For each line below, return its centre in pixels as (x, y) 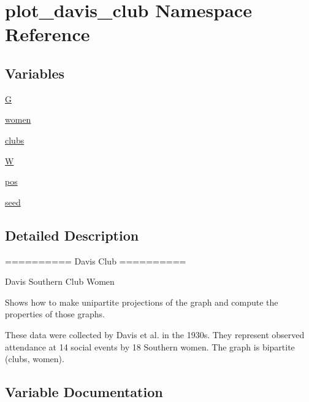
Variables (35, 73)
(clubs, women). (35, 359)
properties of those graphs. (55, 314)
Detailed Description (72, 235)
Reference (48, 34)
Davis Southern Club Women (60, 281)
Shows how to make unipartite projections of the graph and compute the (142, 302)
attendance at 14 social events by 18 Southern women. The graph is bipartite (150, 346)
